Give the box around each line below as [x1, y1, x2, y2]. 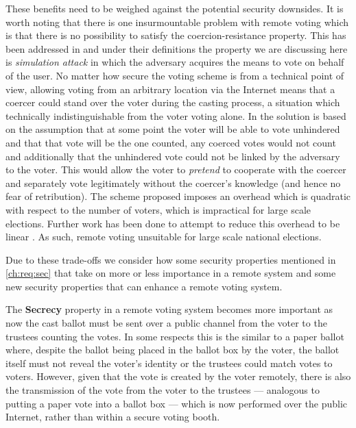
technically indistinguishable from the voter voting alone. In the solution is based [5, 108, 346, 123]
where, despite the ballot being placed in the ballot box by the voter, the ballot [5, 342, 340, 357]
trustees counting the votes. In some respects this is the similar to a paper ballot [5, 329, 344, 343]
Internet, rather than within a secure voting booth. [5, 410, 220, 424]
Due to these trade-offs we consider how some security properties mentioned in [5, 252, 336, 266]
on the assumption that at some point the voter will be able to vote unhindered [5, 122, 340, 136]
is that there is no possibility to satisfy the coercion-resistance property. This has [5, 28, 346, 42]
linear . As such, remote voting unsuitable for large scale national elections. [5, 229, 322, 244]
